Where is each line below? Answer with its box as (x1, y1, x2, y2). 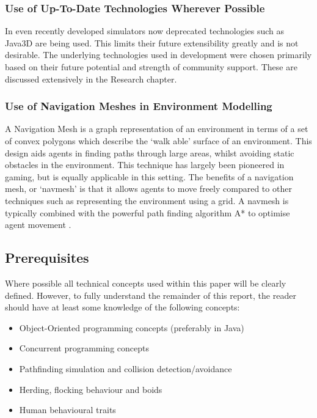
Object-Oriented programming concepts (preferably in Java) (19, 321, 244, 334)
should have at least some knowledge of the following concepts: (5, 301, 240, 313)
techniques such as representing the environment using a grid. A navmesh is (5, 194, 289, 207)
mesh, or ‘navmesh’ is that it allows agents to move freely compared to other (5, 182, 292, 195)
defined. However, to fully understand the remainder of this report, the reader (5, 288, 296, 301)
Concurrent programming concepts (19, 342, 149, 354)
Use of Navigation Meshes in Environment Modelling (5, 98, 272, 114)
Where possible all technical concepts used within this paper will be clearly (5, 276, 286, 289)
